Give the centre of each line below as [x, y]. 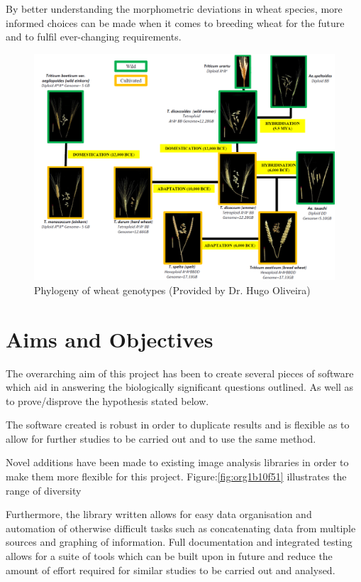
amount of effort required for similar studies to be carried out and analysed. [171, 570]
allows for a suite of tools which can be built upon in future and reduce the [169, 556]
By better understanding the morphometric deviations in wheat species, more [174, 9]
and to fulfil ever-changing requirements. [94, 37]
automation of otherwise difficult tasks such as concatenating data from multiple [181, 528]
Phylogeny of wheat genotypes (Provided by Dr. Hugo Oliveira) [172, 290]
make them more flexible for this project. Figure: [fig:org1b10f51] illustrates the [176, 476]
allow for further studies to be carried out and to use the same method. [161, 438]
